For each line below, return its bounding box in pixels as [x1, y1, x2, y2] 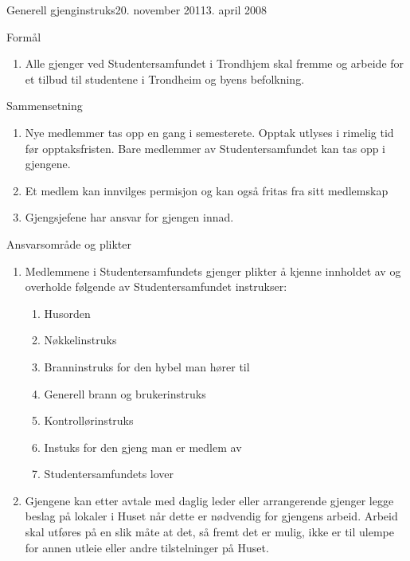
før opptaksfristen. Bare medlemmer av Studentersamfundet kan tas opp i [25, 139, 386, 156]
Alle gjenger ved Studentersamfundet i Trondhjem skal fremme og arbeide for [25, 55, 404, 72]
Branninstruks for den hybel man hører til [44, 358, 250, 375]
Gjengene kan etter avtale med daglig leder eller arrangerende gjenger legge [25, 492, 394, 508]
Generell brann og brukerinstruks [44, 385, 206, 402]
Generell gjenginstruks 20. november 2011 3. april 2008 [6, 2, 267, 18]
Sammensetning [6, 97, 83, 114]
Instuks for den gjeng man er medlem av [44, 438, 242, 455]
